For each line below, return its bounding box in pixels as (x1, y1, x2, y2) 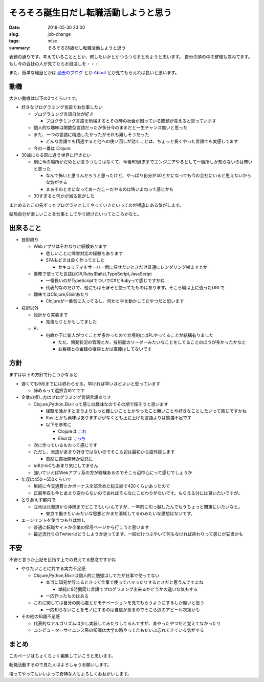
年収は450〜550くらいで (21, 476, 72, 482)
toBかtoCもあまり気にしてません (33, 463, 99, 469)
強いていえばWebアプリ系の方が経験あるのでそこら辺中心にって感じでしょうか (33, 469, 193, 475)
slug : (9, 31, 20, 37)
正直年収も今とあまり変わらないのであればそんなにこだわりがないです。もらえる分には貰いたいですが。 (33, 490, 242, 496)
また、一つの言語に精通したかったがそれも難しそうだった (33, 131, 149, 137)
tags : (9, 38, 20, 44)
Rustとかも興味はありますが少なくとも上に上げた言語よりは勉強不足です (45, 415, 192, 421)
